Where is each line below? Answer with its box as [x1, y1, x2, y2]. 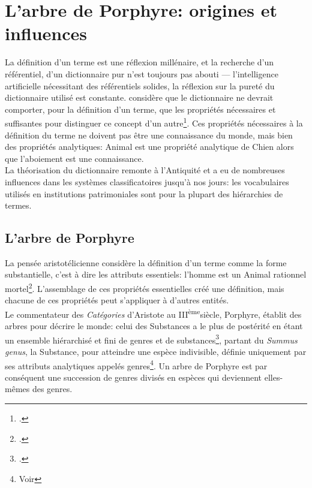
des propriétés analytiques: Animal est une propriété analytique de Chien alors [5, 140, 294, 153]
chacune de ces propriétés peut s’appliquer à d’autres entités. [5, 294, 229, 306]
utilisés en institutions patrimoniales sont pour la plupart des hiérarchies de [5, 187, 283, 200]
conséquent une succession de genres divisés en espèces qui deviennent [5, 370, 262, 383]
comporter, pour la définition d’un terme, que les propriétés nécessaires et [5, 103, 276, 115]
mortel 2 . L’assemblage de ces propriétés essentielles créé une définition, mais [5, 281, 284, 294]
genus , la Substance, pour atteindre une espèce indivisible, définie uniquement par [5, 345, 307, 358]
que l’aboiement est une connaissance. [5, 152, 144, 164]
